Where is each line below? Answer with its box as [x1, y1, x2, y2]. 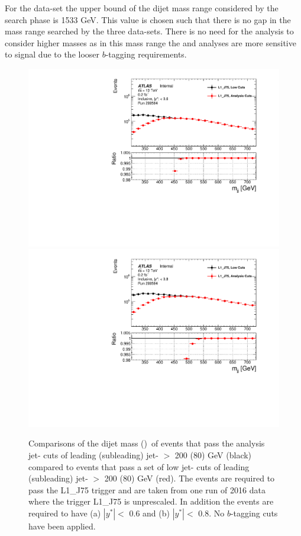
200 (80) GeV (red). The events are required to [104, 472, 275, 484]
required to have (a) [28, 507, 101, 519]
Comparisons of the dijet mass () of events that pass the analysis [28, 437, 265, 449]
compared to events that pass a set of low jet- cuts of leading [28, 460, 250, 473]
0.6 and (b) [129, 507, 170, 519]
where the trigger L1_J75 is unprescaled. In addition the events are [28, 495, 274, 508]
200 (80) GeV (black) [174, 449, 252, 461]
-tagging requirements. [105, 48, 187, 60]
